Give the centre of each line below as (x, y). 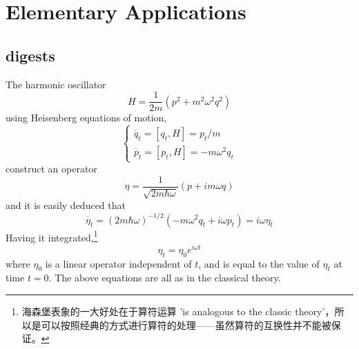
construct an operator (51, 169)
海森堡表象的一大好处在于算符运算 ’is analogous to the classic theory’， (178, 311)
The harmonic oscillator (56, 84)
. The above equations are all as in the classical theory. (165, 278)
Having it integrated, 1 (52, 236)
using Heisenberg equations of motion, (86, 118)
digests (30, 55)
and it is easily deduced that (66, 205)
